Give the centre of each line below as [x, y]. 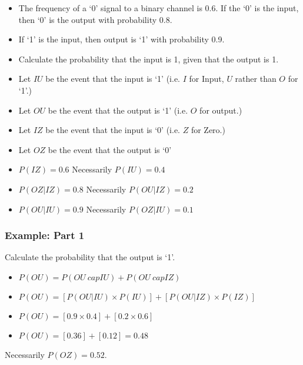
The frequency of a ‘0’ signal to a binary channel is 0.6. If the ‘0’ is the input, [159, 8]
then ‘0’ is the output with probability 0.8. [95, 19]
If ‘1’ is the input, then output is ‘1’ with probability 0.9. [121, 39]
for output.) [221, 110]
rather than [256, 79]
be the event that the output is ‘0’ [110, 149]
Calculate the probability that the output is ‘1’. [90, 257]
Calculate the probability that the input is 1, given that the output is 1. [149, 59]
